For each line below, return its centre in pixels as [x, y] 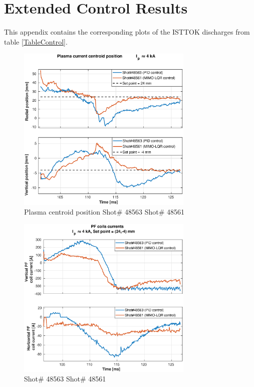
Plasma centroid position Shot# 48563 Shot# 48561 [104, 212]
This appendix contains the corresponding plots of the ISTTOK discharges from [127, 32]
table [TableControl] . [36, 41]
